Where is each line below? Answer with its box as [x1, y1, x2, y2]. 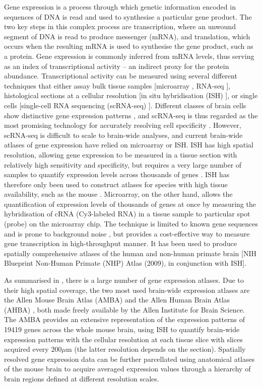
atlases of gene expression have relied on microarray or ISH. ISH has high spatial [4, 139, 253, 150]
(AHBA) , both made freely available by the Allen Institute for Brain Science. [4, 304, 245, 315]
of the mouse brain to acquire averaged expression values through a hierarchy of [4, 363, 251, 374]
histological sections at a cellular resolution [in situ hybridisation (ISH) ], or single [4, 90, 258, 101]
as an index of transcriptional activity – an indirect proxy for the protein [4, 60, 229, 71]
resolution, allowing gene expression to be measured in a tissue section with [4, 149, 237, 160]
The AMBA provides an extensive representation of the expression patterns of [4, 314, 245, 325]
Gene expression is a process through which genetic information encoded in [4, 2, 236, 12]
